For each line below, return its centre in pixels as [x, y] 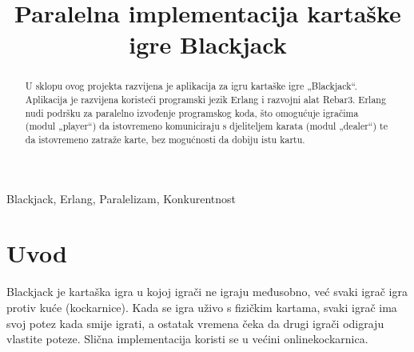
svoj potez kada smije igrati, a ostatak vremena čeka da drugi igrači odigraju [195, 323]
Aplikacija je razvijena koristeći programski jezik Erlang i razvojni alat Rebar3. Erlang [205, 100]
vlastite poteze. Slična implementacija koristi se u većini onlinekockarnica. [187, 339]
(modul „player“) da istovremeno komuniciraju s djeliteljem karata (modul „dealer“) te [206, 126]
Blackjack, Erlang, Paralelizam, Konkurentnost [121, 198]
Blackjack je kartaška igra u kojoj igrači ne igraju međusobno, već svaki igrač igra [207, 292]
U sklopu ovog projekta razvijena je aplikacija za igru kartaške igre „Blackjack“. [191, 86]
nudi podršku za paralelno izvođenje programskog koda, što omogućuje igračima [192, 112]
